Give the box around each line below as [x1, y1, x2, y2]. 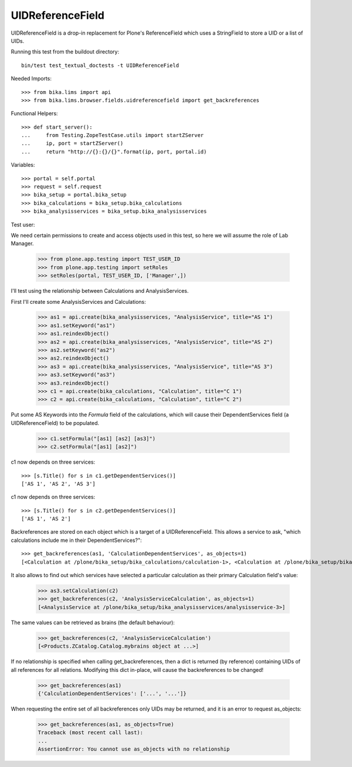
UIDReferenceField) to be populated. [11, 419, 100, 426]
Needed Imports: [11, 75, 52, 82]
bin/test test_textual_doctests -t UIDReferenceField [21, 62, 179, 69]
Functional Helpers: [11, 110, 58, 117]
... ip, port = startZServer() [21, 140, 124, 147]
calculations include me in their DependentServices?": [11, 537, 142, 544]
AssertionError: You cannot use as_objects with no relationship [38, 746, 230, 752]
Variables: [11, 162, 35, 169]
